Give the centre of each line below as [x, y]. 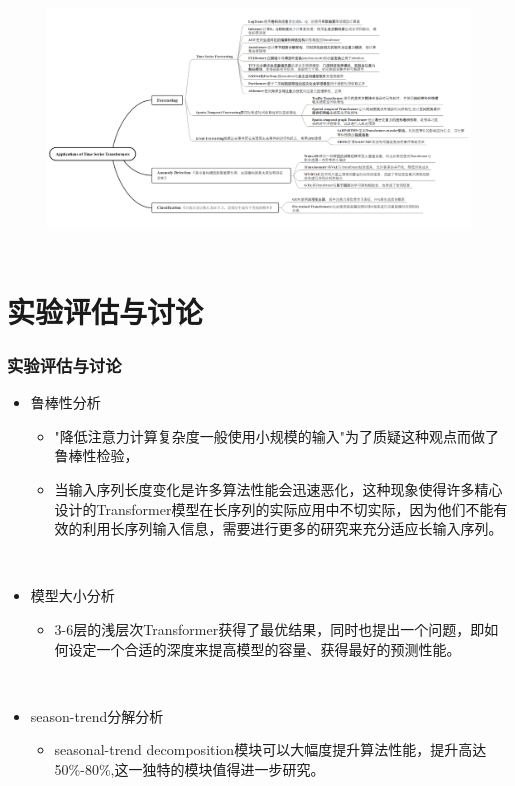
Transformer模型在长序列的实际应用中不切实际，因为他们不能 [295, 508]
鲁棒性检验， [96, 455]
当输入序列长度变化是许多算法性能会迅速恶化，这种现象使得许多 [264, 489]
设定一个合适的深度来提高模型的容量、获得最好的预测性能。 [264, 648]
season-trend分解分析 [97, 715]
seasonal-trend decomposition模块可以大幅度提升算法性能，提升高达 [270, 749]
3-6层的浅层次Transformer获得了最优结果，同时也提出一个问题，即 [269, 629]
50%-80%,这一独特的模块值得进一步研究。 [189, 768]
